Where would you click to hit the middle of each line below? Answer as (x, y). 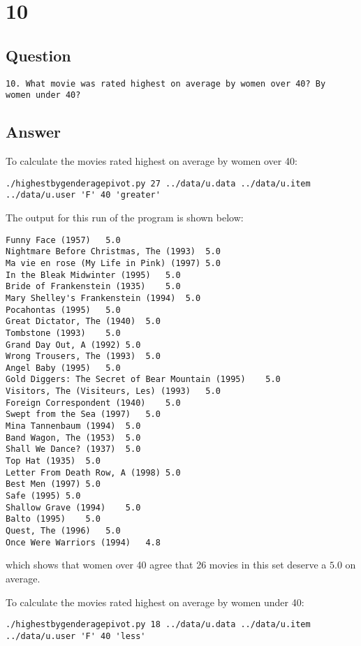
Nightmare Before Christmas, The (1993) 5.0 (113, 252)
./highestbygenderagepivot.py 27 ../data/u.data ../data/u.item (158, 183)
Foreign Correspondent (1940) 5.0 (93, 403)
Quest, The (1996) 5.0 (63, 531)
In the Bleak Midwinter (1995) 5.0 (93, 275)
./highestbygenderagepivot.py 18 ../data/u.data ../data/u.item (158, 625)
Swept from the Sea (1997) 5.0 (83, 414)
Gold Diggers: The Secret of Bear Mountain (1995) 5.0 (143, 380)
